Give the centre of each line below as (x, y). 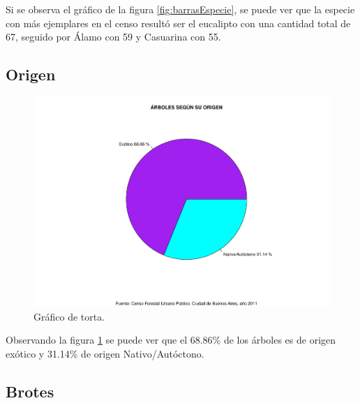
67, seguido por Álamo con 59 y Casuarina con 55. (113, 37)
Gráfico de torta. (69, 316)
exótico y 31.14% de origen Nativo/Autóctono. (105, 353)
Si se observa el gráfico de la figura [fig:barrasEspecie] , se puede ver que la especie (180, 9)
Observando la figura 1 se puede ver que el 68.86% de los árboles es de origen (171, 340)
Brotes (30, 391)
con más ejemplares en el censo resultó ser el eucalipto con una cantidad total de (178, 23)
